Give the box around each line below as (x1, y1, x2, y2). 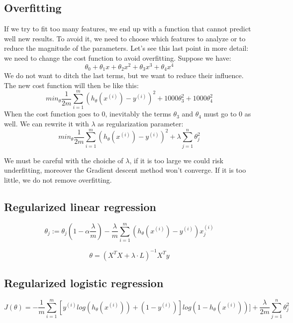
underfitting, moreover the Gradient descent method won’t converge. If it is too (4, 165, 246, 175)
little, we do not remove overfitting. (4, 174, 112, 185)
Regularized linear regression (4, 199, 157, 214)
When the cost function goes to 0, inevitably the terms (4, 108, 171, 119)
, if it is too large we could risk (129, 155, 223, 165)
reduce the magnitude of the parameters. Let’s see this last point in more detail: (4, 43, 249, 53)
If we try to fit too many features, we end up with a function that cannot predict (4, 23, 251, 34)
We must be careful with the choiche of (4, 155, 123, 165)
